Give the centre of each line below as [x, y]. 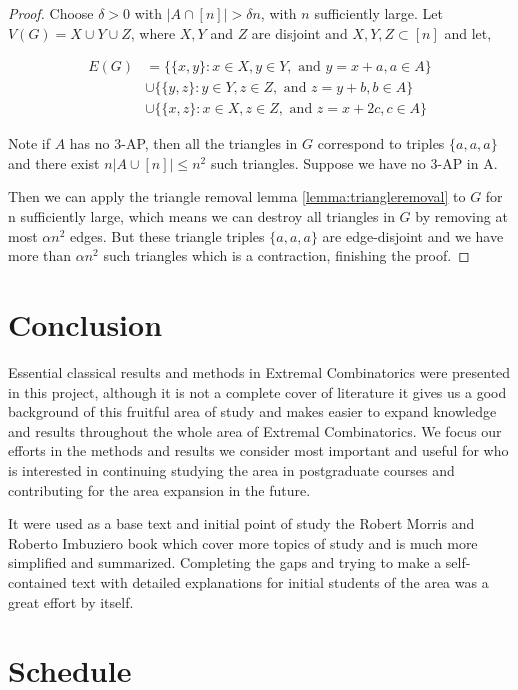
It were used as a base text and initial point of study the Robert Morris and [241, 523]
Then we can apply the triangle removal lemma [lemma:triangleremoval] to [237, 196]
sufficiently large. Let [379, 13]
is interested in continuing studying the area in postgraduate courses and [231, 469]
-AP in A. [467, 162]
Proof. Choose [51, 13]
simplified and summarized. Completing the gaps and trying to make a [225, 562]
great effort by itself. [71, 601]
